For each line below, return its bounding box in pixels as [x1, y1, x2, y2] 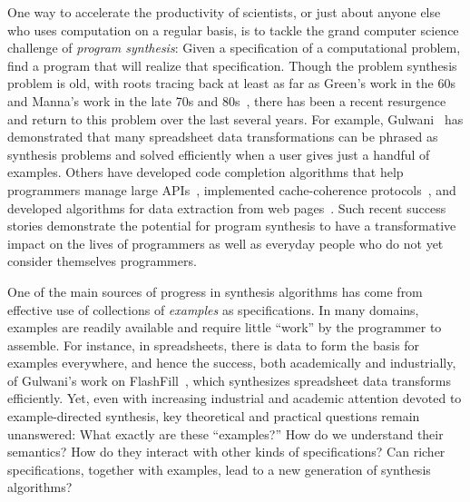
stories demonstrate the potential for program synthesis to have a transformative [7, 216, 456, 235]
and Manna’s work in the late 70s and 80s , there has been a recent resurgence [7, 91, 446, 110]
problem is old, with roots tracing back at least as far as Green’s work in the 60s [7, 74, 455, 93]
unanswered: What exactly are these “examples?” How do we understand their [7, 424, 444, 443]
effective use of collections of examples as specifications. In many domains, [7, 300, 419, 319]
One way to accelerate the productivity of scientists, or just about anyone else [7, 3, 441, 21]
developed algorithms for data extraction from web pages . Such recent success [7, 198, 446, 217]
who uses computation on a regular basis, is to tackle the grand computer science [7, 20, 459, 39]
